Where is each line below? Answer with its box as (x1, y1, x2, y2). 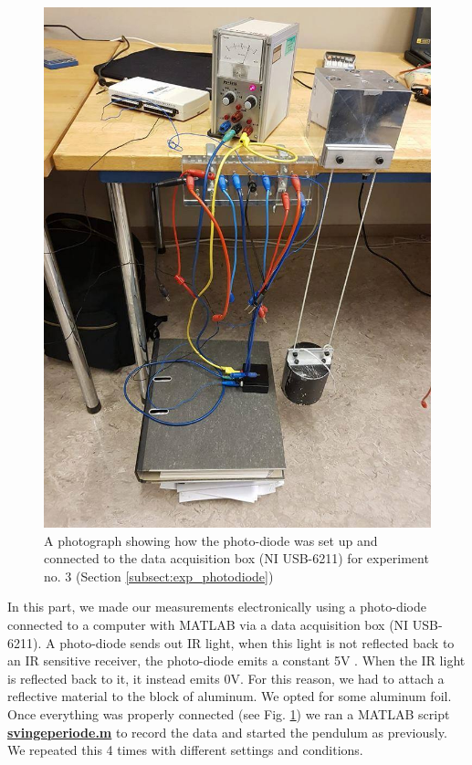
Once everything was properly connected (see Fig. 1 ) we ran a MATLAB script (7, 705, 450, 724)
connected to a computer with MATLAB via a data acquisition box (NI (7, 615, 409, 634)
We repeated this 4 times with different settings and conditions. (7, 740, 363, 760)
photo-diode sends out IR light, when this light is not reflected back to (59, 633, 455, 652)
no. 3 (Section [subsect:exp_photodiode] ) (44, 566, 274, 585)
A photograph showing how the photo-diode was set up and (44, 530, 378, 550)
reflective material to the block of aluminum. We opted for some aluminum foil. (7, 686, 452, 706)
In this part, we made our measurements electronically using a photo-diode (7, 597, 426, 616)
